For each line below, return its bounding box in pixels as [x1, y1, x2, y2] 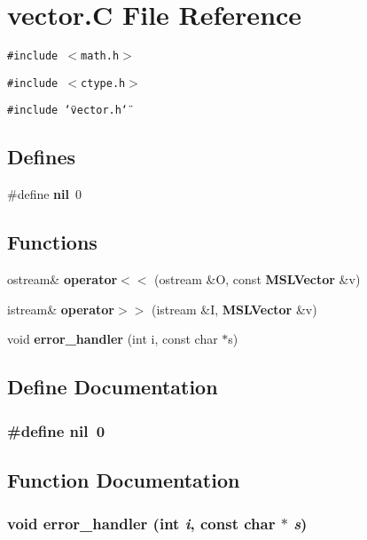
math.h [81, 50, 120, 63]
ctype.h [81, 76, 126, 90]
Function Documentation [7, 465, 240, 493]
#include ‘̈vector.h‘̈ [7, 104, 129, 117]
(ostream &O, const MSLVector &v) [154, 270, 361, 289]
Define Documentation [7, 373, 218, 401]
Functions [7, 228, 98, 256]
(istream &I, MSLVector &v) [151, 299, 317, 318]
